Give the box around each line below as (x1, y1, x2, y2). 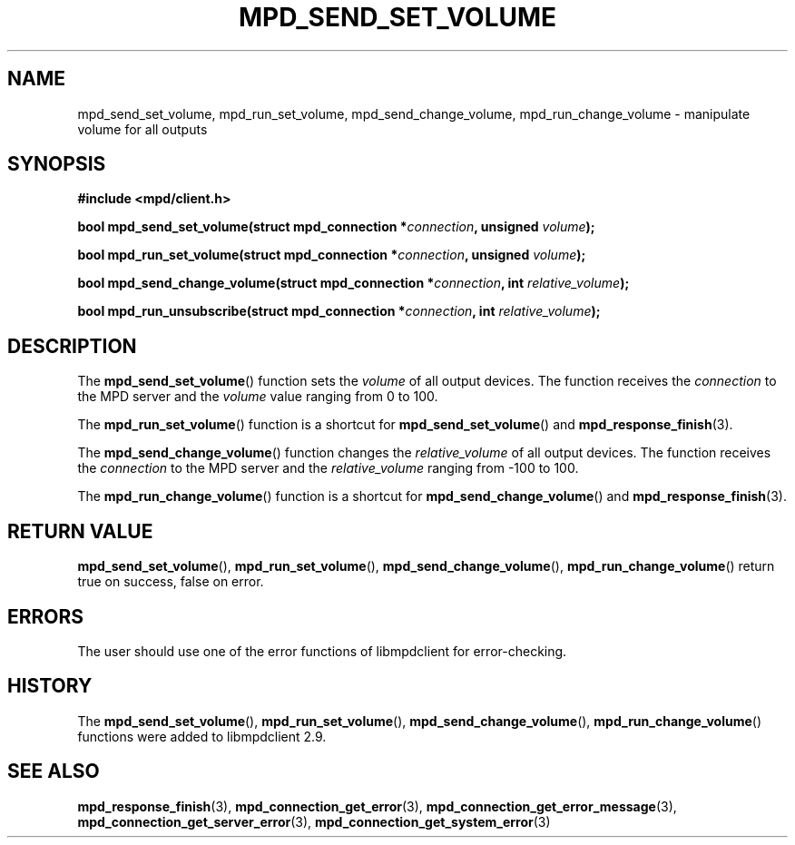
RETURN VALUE (7, 519, 153, 543)
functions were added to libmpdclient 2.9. (77, 728, 327, 744)
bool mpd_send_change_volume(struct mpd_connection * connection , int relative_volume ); (77, 275, 630, 291)
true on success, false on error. (77, 574, 264, 590)
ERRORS (7, 604, 84, 628)
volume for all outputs (77, 121, 208, 137)
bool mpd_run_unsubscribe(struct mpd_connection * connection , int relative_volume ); (77, 303, 601, 319)
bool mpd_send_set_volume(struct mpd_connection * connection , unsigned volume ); (77, 219, 595, 235)
